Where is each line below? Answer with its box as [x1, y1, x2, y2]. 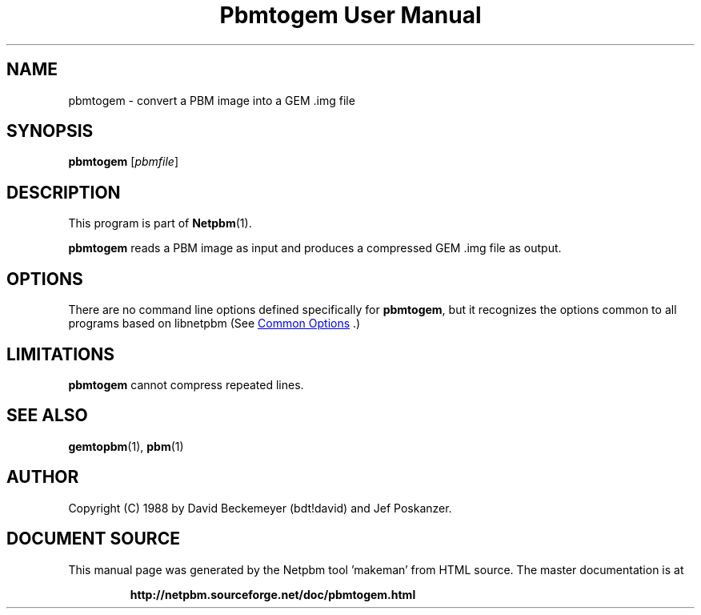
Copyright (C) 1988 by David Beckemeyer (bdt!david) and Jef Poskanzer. [68, 500, 452, 515]
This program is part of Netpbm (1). [68, 216, 252, 231]
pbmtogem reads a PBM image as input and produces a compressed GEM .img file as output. [68, 241, 562, 255]
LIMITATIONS [6, 344, 115, 364]
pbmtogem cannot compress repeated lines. [68, 377, 304, 392]
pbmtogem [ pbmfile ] [68, 155, 179, 169]
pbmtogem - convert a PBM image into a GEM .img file [68, 93, 355, 107]
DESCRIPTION [6, 182, 121, 203]
